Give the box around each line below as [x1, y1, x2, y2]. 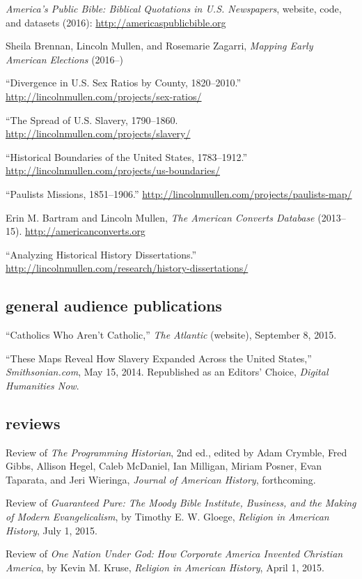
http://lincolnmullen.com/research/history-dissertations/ [6, 261, 249, 275]
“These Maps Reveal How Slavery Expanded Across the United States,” [6, 350, 312, 365]
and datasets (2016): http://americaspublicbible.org [6, 15, 226, 29]
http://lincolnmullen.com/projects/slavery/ [6, 126, 191, 141]
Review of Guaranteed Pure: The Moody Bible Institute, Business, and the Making [6, 495, 356, 510]
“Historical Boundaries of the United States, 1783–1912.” [6, 149, 248, 164]
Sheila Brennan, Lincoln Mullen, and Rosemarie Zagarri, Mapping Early [6, 38, 313, 53]
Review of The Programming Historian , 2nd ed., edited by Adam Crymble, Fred [6, 445, 347, 459]
